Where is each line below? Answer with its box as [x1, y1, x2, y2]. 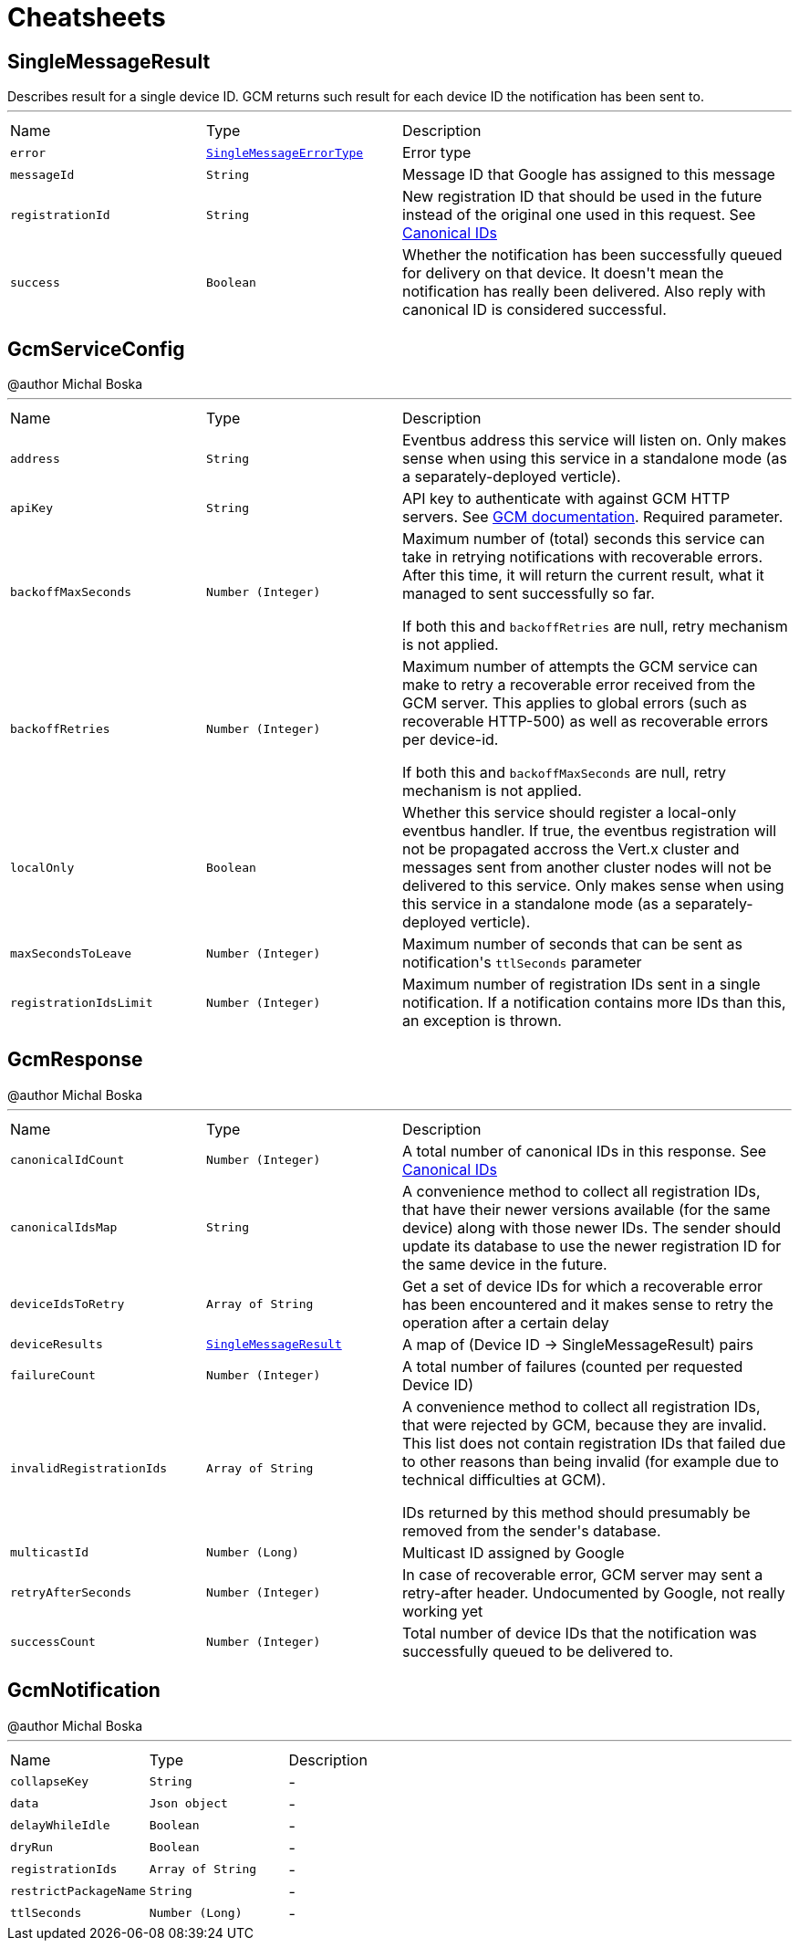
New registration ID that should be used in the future [402, 187, 763, 206]
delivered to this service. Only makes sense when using [402, 876, 784, 895]
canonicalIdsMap [10, 1220, 118, 1235]
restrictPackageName [10, 1884, 146, 1899]
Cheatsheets [7, 2, 166, 33]
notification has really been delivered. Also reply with [402, 282, 766, 301]
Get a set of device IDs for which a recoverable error [402, 1276, 763, 1295]
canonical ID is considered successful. [402, 300, 667, 319]
